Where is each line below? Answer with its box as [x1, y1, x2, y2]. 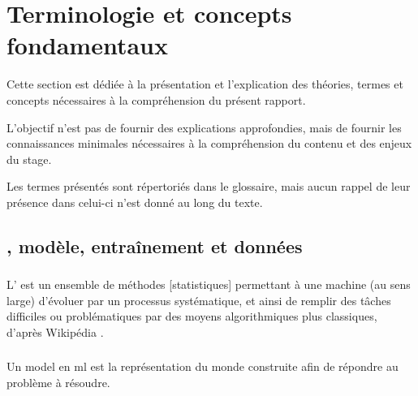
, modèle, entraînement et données [6, 233, 303, 258]
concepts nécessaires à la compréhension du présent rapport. [6, 91, 306, 108]
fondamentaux [6, 28, 168, 62]
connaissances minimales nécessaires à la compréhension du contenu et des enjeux [6, 135, 412, 152]
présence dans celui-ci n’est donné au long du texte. [6, 193, 263, 210]
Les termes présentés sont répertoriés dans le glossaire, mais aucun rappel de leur [6, 178, 411, 195]
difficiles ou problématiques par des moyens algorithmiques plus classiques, [6, 308, 377, 325]
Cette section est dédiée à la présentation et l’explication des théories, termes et [6, 75, 403, 93]
